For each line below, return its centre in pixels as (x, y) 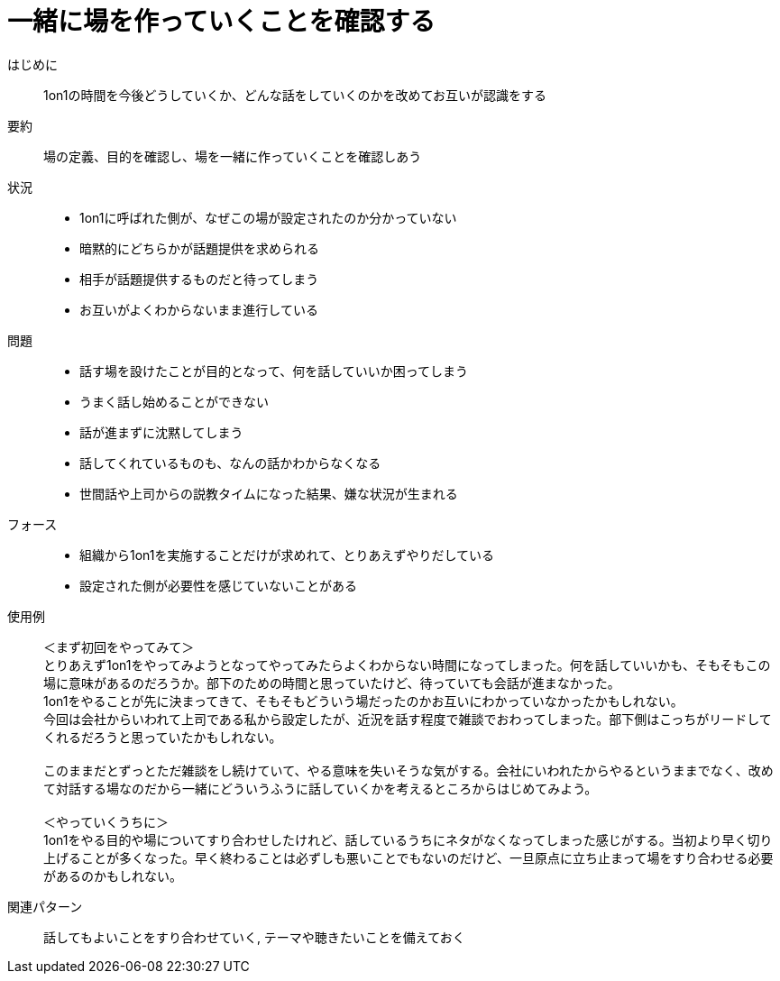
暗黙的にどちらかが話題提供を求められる (199, 248)
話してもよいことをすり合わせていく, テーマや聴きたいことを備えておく (254, 937)
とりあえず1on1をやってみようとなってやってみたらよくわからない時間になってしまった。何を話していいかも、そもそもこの (407, 665)
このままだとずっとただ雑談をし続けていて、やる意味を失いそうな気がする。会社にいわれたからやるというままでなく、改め (408, 770)
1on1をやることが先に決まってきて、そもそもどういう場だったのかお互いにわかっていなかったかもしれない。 (363, 701)
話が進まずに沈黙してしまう (161, 432)
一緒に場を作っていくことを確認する (221, 22)
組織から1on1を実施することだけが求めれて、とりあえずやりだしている (287, 555)
